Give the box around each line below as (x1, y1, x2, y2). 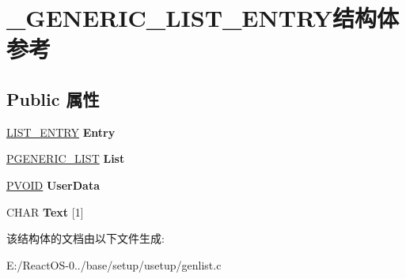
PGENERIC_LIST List (6, 150, 125, 167)
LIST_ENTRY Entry (6, 123, 116, 140)
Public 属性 (6, 86, 100, 111)
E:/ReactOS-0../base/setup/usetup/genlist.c (6, 256, 222, 273)
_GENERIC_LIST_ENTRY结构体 (6, 2, 399, 34)
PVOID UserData (6, 176, 100, 193)
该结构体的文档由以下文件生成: (6, 230, 165, 247)
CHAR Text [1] (6, 203, 84, 220)
